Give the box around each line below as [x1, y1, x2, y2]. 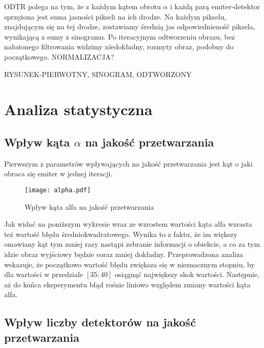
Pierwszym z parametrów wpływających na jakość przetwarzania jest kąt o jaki [4, 158, 253, 169]
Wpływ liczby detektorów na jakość [4, 314, 196, 330]
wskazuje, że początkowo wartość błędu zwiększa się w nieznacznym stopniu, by [4, 259, 255, 269]
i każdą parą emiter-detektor [170, 1, 260, 11]
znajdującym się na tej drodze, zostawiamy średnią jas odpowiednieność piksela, [4, 21, 255, 32]
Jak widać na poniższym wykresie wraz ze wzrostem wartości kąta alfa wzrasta [4, 218, 252, 229]
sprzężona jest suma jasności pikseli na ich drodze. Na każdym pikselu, [4, 11, 227, 22]
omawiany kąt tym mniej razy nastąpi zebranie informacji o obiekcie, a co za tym [4, 239, 260, 249]
